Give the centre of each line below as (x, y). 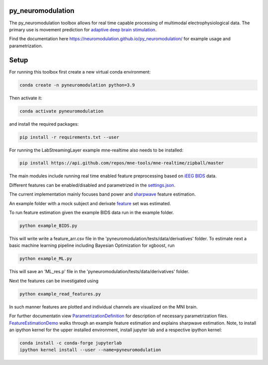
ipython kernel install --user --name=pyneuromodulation (90, 350)
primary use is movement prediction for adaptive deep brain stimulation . (83, 29)
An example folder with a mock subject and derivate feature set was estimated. (90, 203)
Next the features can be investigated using (54, 281)
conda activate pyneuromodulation (62, 111)
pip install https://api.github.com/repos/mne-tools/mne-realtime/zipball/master (122, 163)
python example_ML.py (46, 259)
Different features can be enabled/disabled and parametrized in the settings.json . (92, 185)
